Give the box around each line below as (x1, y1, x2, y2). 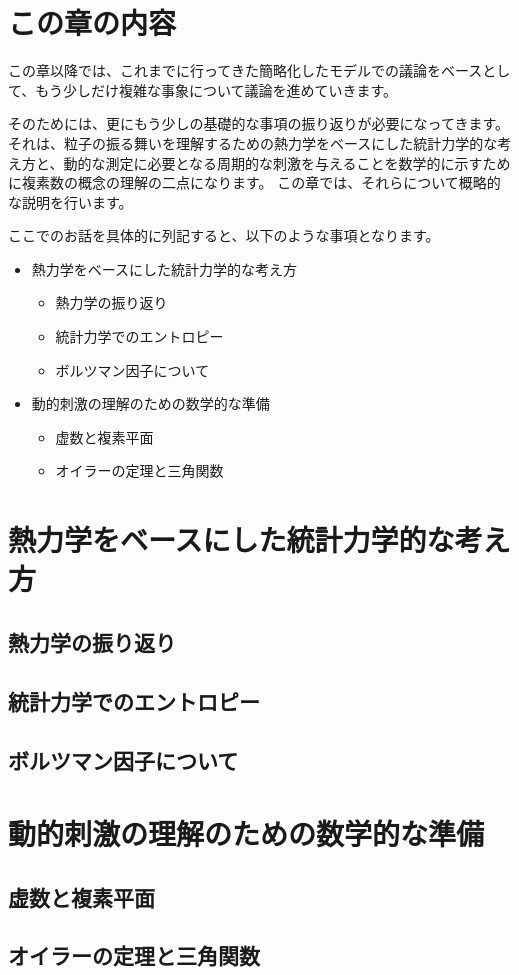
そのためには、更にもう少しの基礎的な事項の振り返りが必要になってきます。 (8, 113, 510, 134)
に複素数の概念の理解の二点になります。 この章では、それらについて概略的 (8, 172, 501, 193)
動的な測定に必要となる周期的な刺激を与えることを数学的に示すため (63, 152, 511, 173)
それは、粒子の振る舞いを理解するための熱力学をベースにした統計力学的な (8, 132, 498, 153)
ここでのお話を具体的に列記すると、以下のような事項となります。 (8, 225, 440, 246)
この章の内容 (8, 2, 177, 43)
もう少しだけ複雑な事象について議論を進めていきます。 (35, 79, 398, 100)
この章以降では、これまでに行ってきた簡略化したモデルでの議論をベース (8, 60, 483, 81)
